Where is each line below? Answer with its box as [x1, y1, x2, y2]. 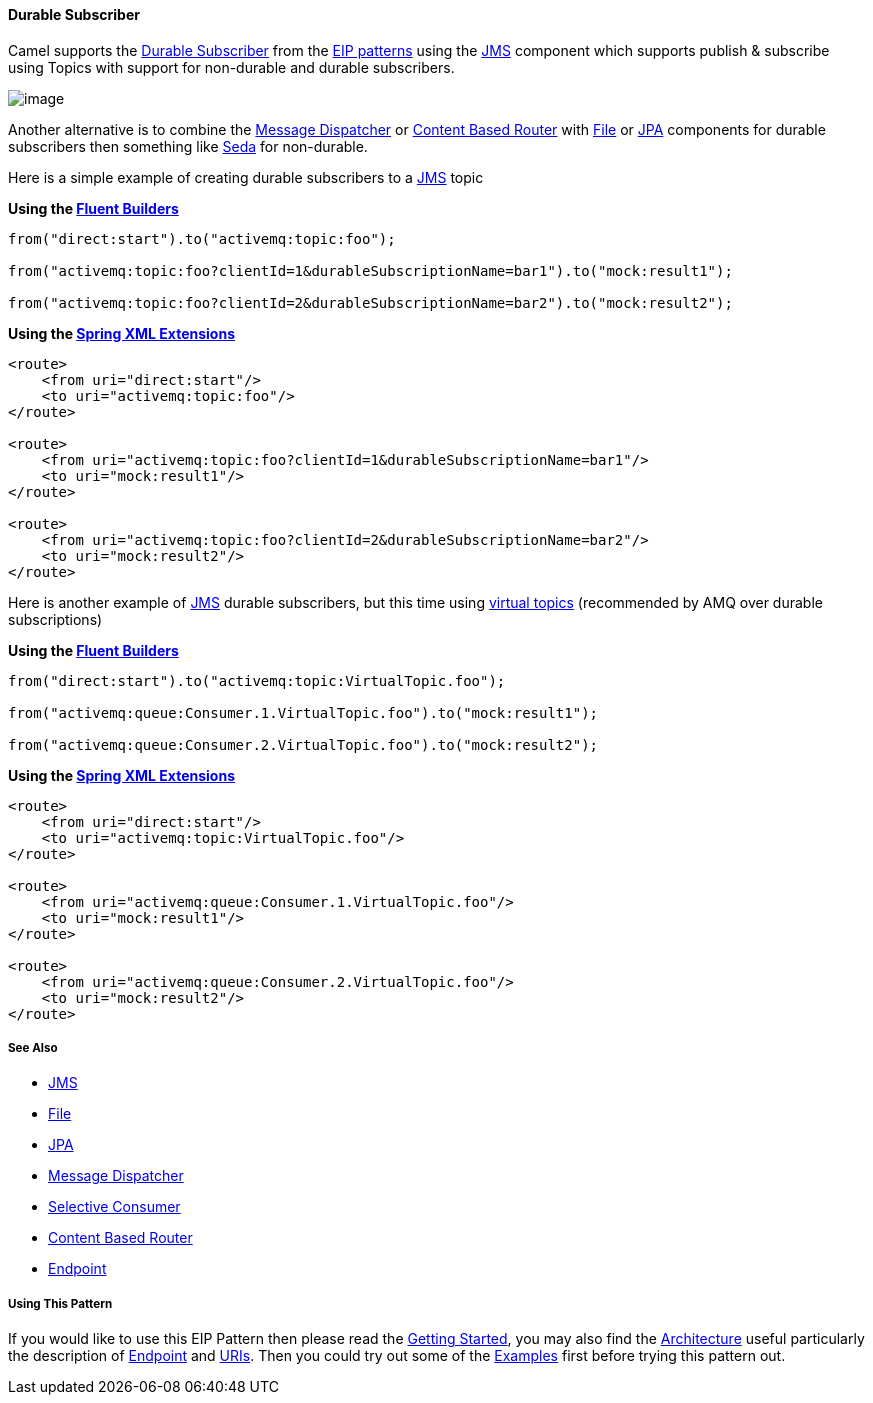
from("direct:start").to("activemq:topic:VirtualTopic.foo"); [8, 672, 506, 689]
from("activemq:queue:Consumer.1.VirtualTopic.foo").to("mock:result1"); [8, 704, 599, 721]
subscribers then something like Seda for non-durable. [8, 137, 368, 155]
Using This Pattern [8, 1296, 113, 1311]
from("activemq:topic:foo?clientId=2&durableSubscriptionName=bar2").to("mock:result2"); [8, 294, 733, 311]
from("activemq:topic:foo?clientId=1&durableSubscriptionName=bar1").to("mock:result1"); [8, 262, 733, 279]
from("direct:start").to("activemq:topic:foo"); [8, 230, 396, 247]
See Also [8, 1041, 58, 1055]
